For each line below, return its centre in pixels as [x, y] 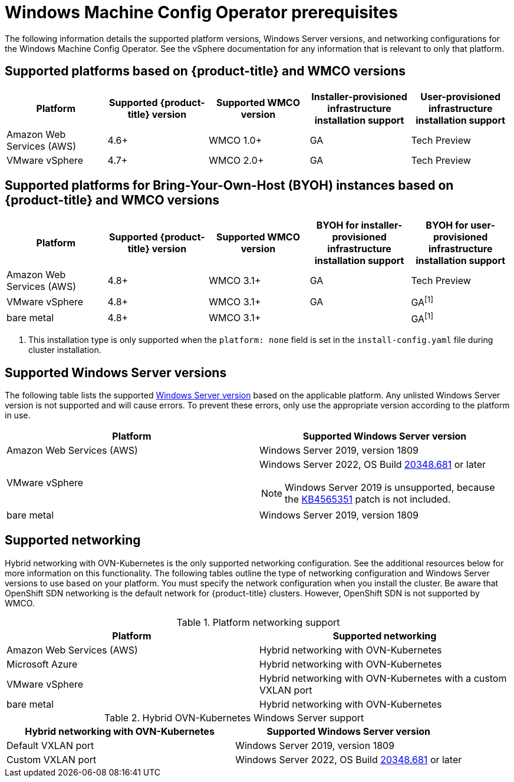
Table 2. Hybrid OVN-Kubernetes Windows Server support [234, 717]
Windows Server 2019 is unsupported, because [390, 487]
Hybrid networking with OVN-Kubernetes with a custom [383, 678]
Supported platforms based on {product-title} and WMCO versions [205, 71]
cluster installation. [65, 350]
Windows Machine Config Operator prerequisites [201, 12]
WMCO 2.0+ [236, 160]
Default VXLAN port [50, 745]
